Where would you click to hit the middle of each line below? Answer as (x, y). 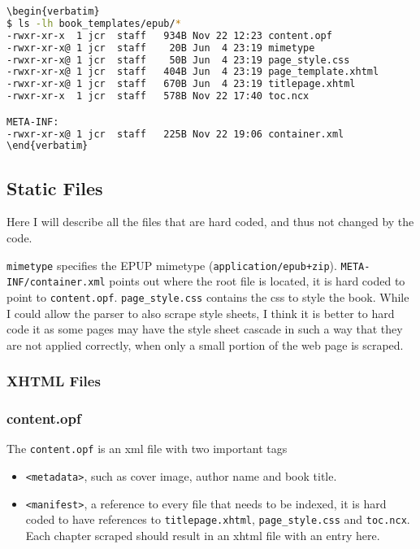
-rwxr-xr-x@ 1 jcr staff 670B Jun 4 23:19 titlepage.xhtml (181, 84)
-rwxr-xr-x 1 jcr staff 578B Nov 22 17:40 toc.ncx (158, 96)
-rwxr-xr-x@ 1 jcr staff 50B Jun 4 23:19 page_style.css (178, 60)
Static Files (55, 187)
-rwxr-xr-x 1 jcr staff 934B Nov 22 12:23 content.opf (169, 35)
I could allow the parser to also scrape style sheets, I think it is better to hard (201, 313)
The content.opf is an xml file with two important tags (147, 449)
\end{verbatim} (48, 146)
